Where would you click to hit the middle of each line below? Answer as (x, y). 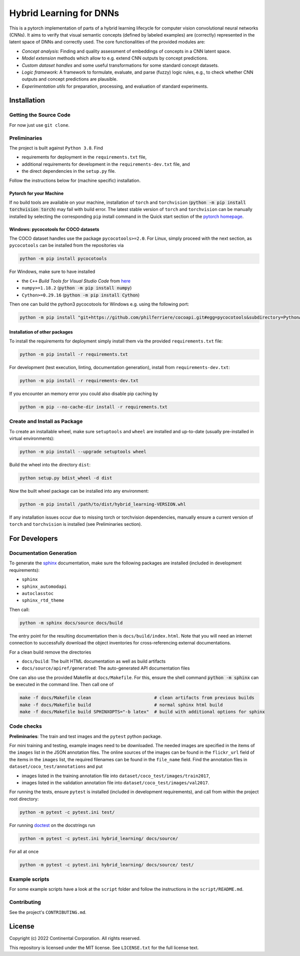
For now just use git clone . (39, 125)
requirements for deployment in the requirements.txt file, (84, 157)
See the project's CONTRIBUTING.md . (48, 912)
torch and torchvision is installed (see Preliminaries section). (76, 524)
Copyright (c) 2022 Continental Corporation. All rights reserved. (75, 938)
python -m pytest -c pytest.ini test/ (67, 812)
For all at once (24, 851)
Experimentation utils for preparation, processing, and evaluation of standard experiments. (115, 86)
